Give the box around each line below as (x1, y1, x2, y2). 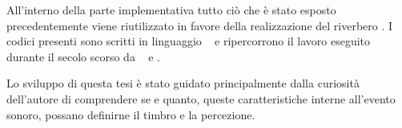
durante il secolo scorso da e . (6, 48, 160, 64)
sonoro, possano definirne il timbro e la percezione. (6, 106, 255, 122)
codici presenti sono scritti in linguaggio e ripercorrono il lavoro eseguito (6, 33, 371, 49)
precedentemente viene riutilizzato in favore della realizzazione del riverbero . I (6, 17, 393, 33)
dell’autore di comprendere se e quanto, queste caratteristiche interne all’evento (6, 90, 396, 107)
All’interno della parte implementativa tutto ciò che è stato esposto (6, 2, 336, 17)
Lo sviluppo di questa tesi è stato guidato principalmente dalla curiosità (6, 75, 360, 91)
